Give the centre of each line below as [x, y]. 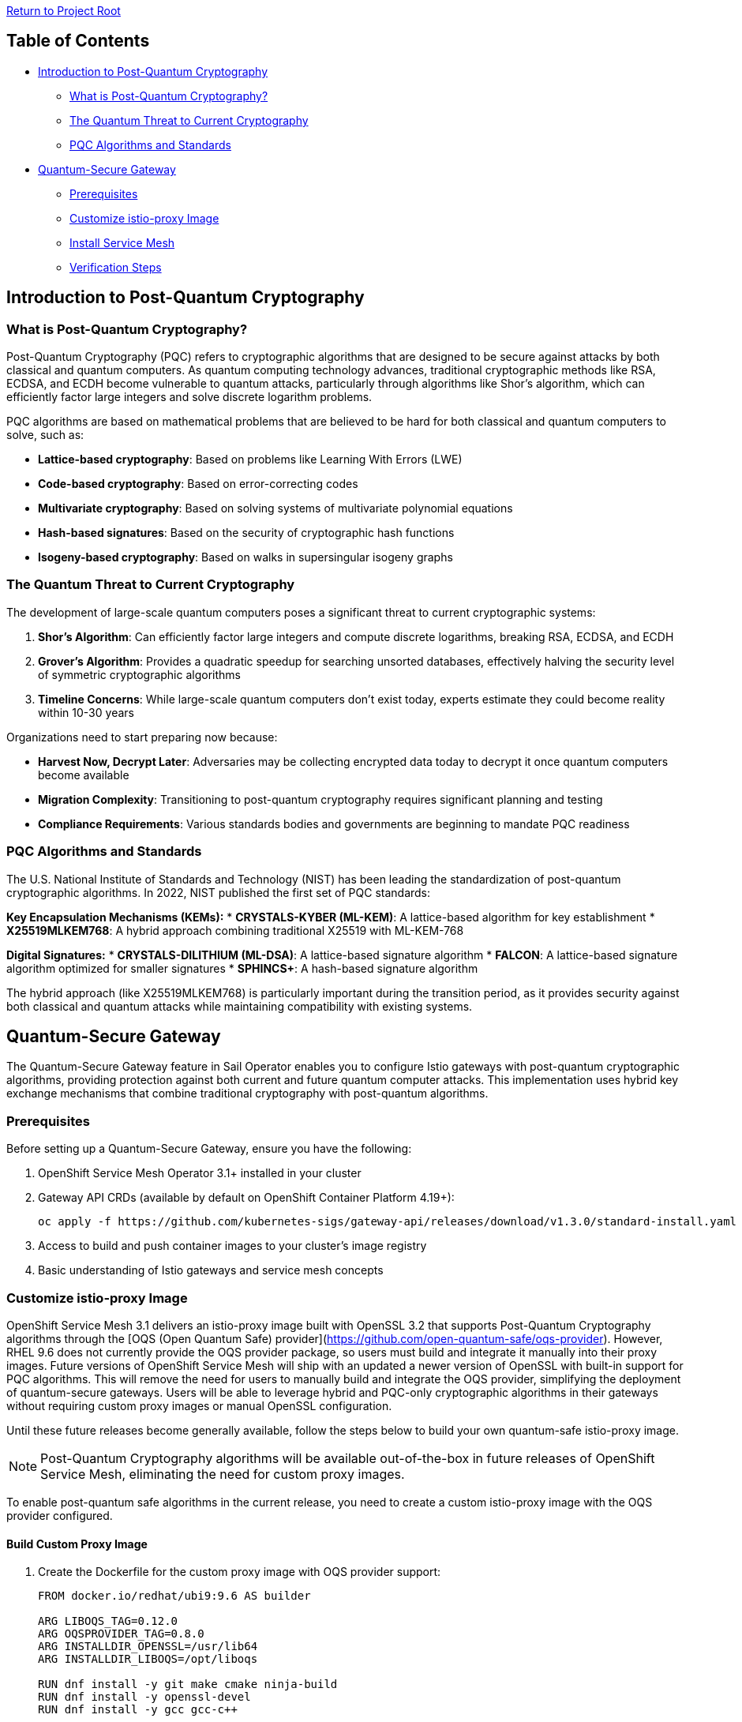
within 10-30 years [86, 712]
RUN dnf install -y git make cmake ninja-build [188, 1684]
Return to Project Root [64, 11]
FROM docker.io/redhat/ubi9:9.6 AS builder [174, 1596]
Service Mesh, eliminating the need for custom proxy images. [223, 1474]
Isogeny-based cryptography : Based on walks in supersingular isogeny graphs [245, 557]
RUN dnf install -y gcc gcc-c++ [138, 1710]
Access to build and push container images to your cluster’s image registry [232, 1246]
